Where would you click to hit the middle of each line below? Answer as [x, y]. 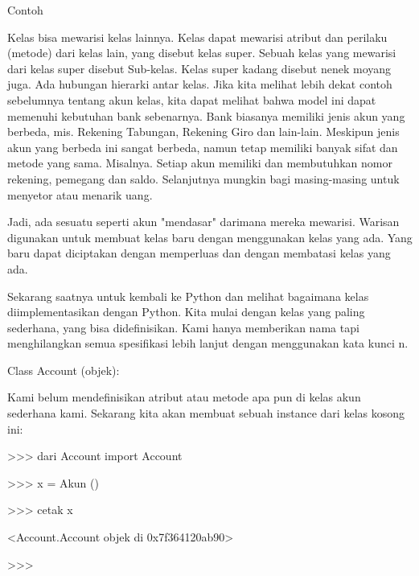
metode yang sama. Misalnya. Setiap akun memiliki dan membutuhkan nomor [200, 163]
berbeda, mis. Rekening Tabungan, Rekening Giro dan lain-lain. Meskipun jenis [203, 132]
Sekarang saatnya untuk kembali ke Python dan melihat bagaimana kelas [188, 296]
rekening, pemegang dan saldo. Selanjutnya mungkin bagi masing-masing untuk [203, 178]
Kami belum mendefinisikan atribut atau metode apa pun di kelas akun [184, 397]
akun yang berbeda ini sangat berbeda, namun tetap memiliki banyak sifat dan [203, 147]
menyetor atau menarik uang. [80, 194]
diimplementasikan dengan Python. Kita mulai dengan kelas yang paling [186, 312]
